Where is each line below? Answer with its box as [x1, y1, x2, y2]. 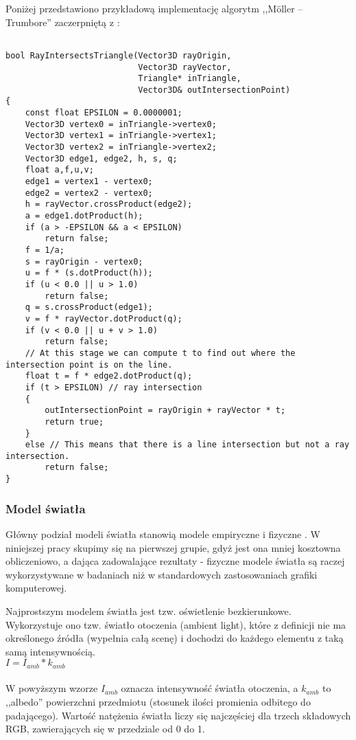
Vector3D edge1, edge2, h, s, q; [25, 153, 178, 164]
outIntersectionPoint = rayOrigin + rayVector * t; [45, 405, 286, 416]
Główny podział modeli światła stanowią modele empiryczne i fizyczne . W [5, 527, 320, 541]
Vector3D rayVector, [138, 62, 232, 72]
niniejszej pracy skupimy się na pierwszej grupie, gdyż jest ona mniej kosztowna [5, 540, 341, 554]
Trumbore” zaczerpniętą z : [5, 14, 120, 29]
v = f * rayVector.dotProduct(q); [25, 313, 182, 324]
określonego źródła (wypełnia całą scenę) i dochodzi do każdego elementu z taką [5, 631, 344, 645]
